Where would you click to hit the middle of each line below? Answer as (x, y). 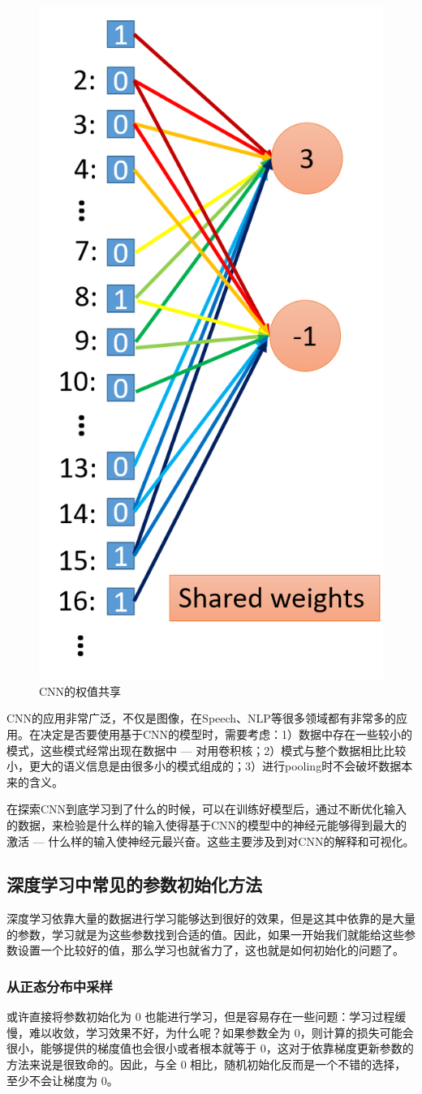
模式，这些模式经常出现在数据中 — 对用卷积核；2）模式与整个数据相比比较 (207, 750)
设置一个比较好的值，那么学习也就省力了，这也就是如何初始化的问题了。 (211, 950)
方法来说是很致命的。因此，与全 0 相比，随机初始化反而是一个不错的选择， (207, 1064)
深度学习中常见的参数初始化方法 (134, 884)
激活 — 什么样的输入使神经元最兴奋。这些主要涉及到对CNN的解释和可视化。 (211, 841)
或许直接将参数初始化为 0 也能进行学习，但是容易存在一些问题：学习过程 (201, 1017)
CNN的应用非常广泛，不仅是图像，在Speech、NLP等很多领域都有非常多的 (201, 718)
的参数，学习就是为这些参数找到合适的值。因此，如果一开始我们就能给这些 (205, 934)
